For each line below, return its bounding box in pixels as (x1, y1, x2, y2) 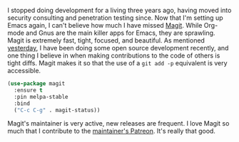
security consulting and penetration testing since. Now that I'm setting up (7, 13, 223, 22)
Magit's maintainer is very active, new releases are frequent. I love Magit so (7, 119, 230, 128)
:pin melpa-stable (14, 93, 69, 100)
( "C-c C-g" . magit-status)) (14, 106, 101, 114)
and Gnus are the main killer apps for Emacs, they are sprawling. (26, 28, 215, 37)
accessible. (7, 67, 41, 75)
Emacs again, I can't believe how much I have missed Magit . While (7, 21, 203, 29)
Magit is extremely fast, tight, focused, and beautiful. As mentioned (7, 36, 205, 45)
